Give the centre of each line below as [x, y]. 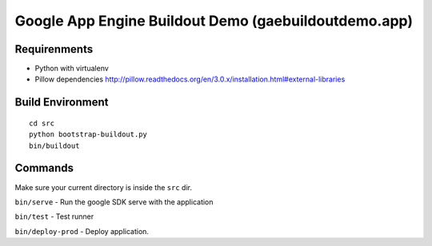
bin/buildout [54, 145]
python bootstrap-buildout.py [88, 135]
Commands [44, 168]
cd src [42, 123]
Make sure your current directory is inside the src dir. [103, 187]
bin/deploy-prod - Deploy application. [82, 231]
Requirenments [54, 49]
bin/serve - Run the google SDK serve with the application [114, 202]
